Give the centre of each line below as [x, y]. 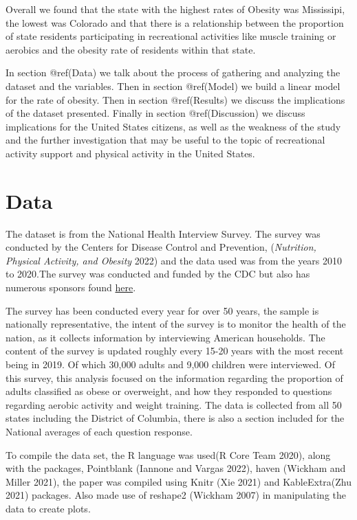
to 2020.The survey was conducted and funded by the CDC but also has [158, 274]
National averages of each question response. [99, 431]
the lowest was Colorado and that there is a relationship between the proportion [175, 22]
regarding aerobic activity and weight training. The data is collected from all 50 [174, 404]
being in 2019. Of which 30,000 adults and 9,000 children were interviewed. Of [170, 364]
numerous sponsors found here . [71, 287]
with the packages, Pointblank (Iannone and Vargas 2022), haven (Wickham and [176, 468]
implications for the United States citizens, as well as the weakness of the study [173, 126]
